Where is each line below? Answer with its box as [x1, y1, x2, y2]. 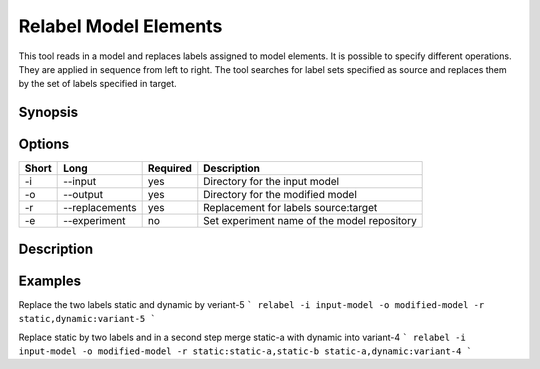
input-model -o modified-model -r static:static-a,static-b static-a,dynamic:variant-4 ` [18, 345, 472, 357]
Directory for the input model [203, 175, 340, 189]
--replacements [63, 201, 137, 215]
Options [18, 136, 70, 153]
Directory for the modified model [203, 188, 357, 202]
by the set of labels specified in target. [18, 78, 177, 90]
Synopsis [18, 104, 79, 121]
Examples [18, 272, 82, 289]
